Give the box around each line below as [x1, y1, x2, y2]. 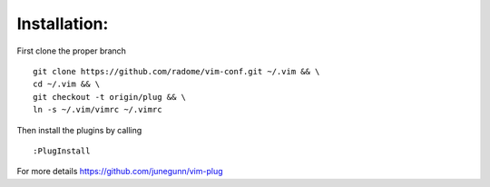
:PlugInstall [33, 145, 91, 156]
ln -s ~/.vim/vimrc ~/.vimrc [33, 104, 162, 115]
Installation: [16, 14, 109, 34]
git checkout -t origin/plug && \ [33, 92, 186, 102]
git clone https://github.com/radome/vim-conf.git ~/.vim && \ [33, 66, 320, 76]
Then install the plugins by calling [16, 124, 142, 135]
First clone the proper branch [16, 45, 127, 56]
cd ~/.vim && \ [33, 79, 101, 90]
